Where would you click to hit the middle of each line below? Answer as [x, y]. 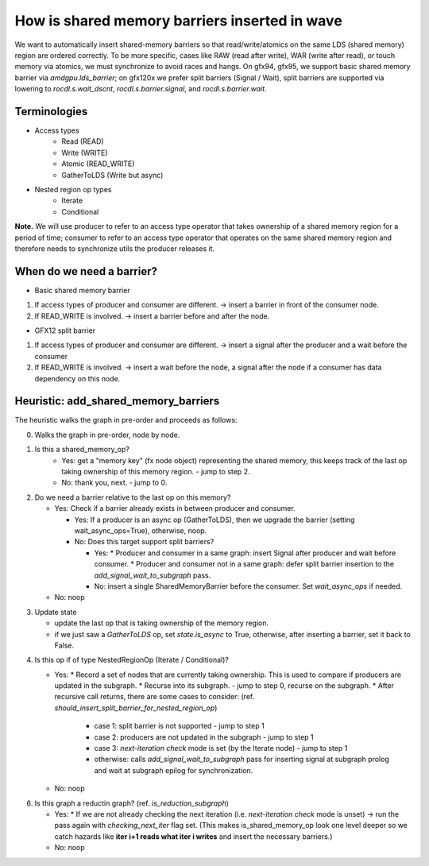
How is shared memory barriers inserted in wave [179, 21]
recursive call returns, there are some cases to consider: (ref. [155, 697]
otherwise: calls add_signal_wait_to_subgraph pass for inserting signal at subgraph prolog [242, 760]
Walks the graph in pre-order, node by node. [107, 435]
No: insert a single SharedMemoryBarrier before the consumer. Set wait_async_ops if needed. [248, 586]
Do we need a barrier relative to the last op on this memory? [133, 497]
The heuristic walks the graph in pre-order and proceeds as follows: [126, 420]
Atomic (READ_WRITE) [98, 164]
